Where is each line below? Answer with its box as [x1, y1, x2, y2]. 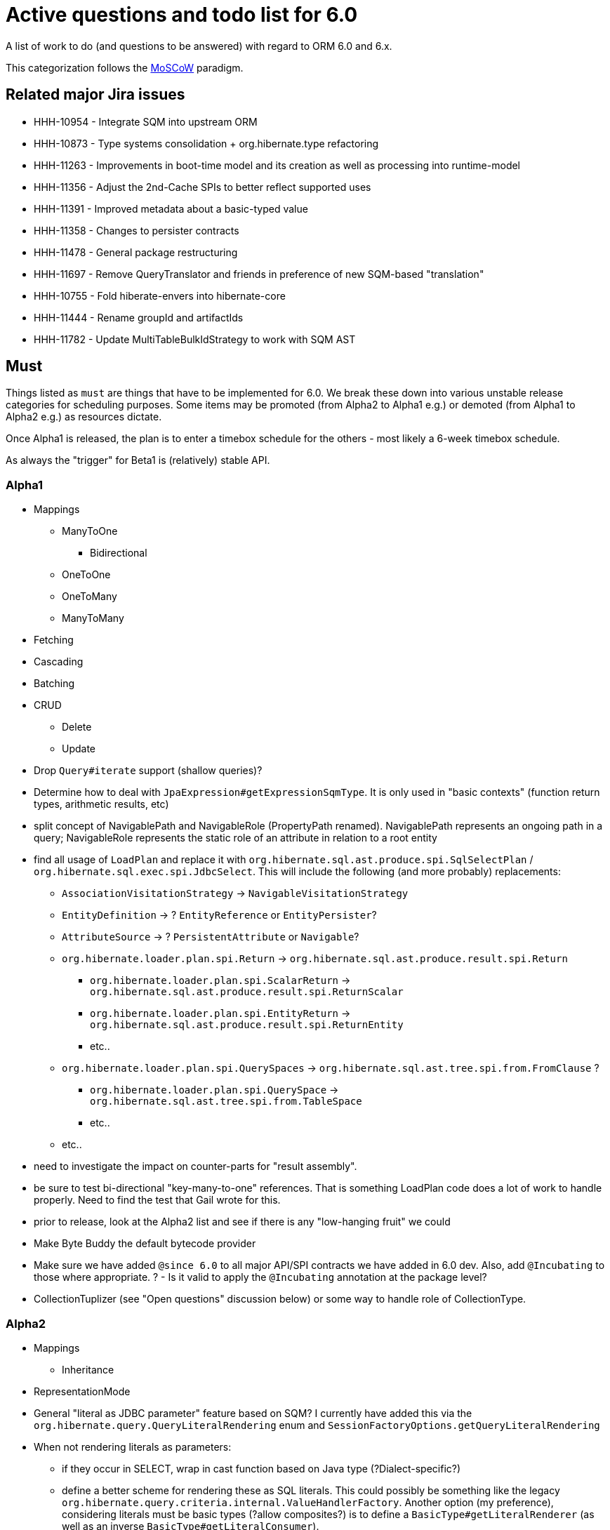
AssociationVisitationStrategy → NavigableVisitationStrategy [62, 887, 409, 900]
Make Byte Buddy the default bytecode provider [34, 1237, 256, 1250]
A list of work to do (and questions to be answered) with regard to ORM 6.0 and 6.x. [6, 39, 392, 52]
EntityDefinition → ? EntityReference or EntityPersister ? [62, 909, 377, 922]
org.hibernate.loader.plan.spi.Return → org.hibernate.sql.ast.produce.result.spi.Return [62, 952, 568, 965]
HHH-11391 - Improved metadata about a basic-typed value [34, 202, 308, 215]
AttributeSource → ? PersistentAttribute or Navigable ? [62, 931, 359, 943]
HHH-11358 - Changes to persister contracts [34, 224, 239, 237]
